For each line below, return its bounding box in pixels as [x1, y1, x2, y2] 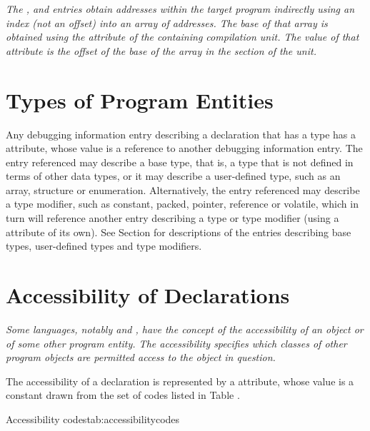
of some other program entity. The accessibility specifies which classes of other [6, 335, 347, 350]
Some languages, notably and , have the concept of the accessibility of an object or [6, 321, 364, 336]
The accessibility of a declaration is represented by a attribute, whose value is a [6, 373, 354, 388]
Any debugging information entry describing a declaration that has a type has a [6, 126, 356, 141]
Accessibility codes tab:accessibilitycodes [6, 411, 180, 426]
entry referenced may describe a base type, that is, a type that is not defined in [6, 154, 354, 169]
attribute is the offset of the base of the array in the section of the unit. [6, 43, 316, 58]
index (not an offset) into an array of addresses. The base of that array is [6, 15, 328, 30]
